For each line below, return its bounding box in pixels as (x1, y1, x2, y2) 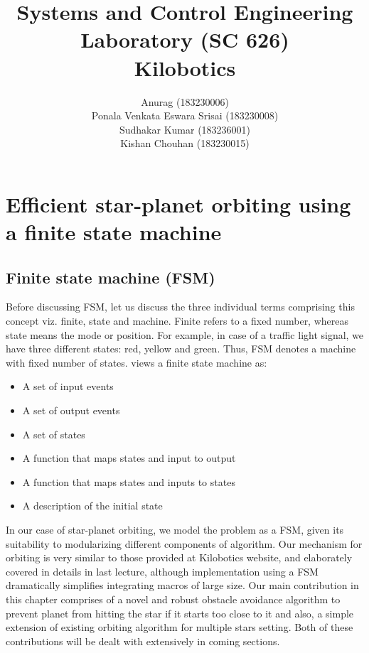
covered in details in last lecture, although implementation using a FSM (6, 563, 319, 578)
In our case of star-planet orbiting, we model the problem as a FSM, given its (6, 522, 344, 536)
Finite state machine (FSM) (6, 266, 215, 288)
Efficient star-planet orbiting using (6, 189, 351, 218)
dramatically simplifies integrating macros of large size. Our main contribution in (6, 578, 359, 593)
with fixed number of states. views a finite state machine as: (6, 355, 267, 369)
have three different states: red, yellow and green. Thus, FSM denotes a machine (6, 341, 356, 356)
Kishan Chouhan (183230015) (120, 136, 250, 151)
